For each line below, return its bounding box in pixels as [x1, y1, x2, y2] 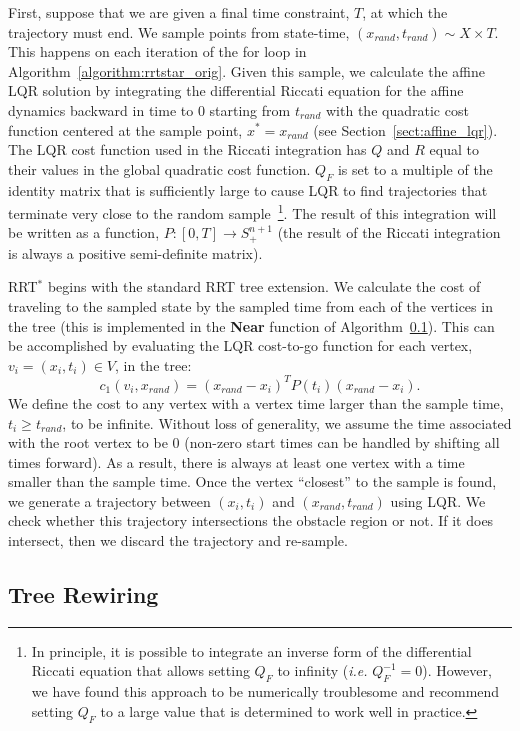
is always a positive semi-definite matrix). [8, 242, 263, 263]
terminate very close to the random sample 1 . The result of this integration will [8, 200, 497, 223]
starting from [209, 99, 291, 120]
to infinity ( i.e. [277, 660, 368, 681]
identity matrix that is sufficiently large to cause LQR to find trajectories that [8, 179, 488, 200]
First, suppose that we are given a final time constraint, [8, 2, 350, 22]
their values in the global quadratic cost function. [8, 158, 311, 179]
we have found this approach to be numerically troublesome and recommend [31, 681, 500, 702]
